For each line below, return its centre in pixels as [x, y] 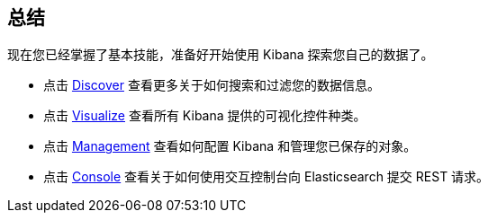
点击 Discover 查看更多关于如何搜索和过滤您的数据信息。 [212, 85]
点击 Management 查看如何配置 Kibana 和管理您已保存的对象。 [230, 146]
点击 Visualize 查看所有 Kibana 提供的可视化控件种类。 [205, 116]
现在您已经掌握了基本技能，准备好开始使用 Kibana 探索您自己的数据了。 [221, 55]
